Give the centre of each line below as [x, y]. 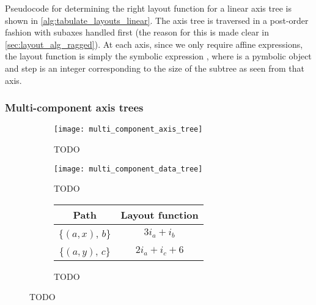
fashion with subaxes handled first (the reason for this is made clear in [137, 32]
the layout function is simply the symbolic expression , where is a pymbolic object [158, 56]
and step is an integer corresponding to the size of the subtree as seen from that [155, 68]
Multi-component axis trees [74, 107]
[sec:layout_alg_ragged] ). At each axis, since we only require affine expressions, [154, 44]
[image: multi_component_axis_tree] [128, 130]
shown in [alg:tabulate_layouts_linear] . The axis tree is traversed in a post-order [157, 20]
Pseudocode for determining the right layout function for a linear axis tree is [148, 8]
